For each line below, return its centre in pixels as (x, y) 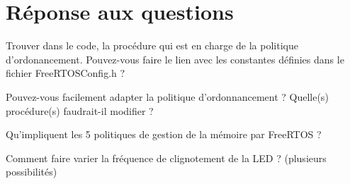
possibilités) (32, 172)
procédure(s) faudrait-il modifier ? (80, 110)
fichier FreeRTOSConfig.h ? (66, 73)
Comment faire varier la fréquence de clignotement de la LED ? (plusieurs (166, 158)
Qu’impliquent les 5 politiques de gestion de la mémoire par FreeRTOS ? (164, 134)
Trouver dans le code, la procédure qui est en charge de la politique (152, 45)
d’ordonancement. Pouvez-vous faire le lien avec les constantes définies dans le (175, 59)
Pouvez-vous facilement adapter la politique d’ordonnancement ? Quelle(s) (167, 96)
